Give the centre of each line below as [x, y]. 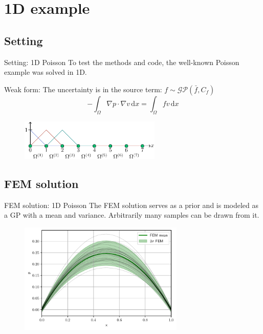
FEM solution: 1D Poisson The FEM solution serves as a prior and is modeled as [131, 205]
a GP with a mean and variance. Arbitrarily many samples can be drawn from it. [132, 215]
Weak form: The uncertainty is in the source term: [83, 89]
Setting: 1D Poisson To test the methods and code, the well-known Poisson [122, 62]
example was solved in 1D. [46, 72]
